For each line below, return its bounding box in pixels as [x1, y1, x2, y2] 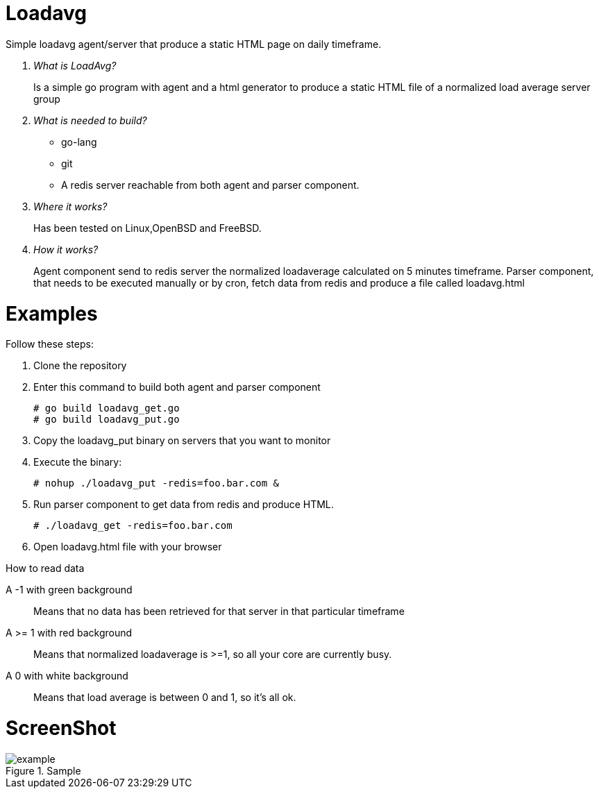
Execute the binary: [33, 456, 122, 468]
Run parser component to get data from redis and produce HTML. [33, 498, 334, 511]
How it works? [33, 243, 99, 255]
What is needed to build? [33, 114, 147, 126]
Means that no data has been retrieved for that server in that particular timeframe [33, 605, 405, 618]
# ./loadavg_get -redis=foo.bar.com [33, 520, 233, 532]
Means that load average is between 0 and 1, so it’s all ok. [33, 691, 296, 704]
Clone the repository [33, 360, 127, 372]
